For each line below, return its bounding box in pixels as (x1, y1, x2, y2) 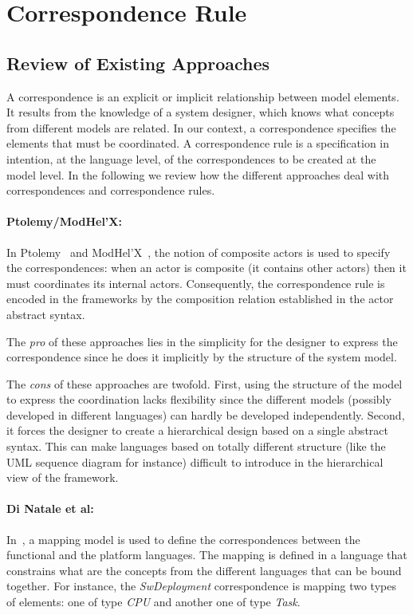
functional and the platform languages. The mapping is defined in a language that (6, 546, 407, 563)
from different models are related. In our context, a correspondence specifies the (6, 119, 396, 136)
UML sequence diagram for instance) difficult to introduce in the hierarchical (6, 453, 383, 470)
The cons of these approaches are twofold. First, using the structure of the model (6, 375, 403, 392)
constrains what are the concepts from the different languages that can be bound (6, 562, 402, 578)
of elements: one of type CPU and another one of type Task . (6, 593, 301, 610)
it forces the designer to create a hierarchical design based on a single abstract (6, 422, 388, 439)
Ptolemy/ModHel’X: (6, 213, 122, 230)
